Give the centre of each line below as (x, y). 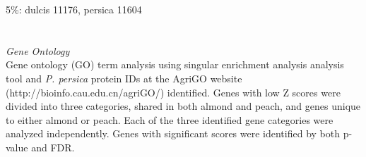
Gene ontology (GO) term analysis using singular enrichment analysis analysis (175, 64)
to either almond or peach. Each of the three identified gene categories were (170, 119)
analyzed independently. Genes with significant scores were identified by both (173, 133)
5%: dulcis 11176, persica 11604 (74, 9)
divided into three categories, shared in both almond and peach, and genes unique (183, 106)
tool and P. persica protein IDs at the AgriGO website (124, 78)
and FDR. (53, 147)
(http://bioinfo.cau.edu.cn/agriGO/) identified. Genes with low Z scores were (173, 92)
